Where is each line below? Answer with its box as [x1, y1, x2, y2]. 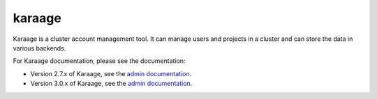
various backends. [13, 44, 66, 52]
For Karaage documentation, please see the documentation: [13, 57, 186, 65]
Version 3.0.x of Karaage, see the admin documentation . [30, 80, 193, 88]
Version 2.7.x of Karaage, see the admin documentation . [30, 69, 192, 78]
